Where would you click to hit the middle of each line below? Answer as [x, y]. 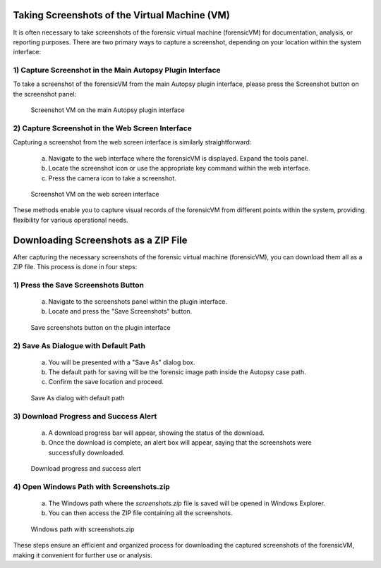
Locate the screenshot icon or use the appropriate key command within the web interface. [179, 168]
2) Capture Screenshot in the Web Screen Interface [102, 128]
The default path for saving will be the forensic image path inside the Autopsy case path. [177, 372]
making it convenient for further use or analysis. [83, 555]
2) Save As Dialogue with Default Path [79, 345]
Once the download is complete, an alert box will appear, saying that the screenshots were [180, 443]
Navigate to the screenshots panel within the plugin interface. [138, 301]
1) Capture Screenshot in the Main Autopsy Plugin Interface [117, 70]
